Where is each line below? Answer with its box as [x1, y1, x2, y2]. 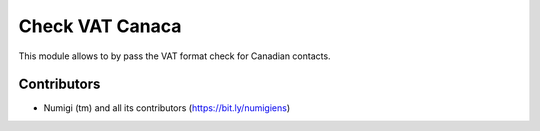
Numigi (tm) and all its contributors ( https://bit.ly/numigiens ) [43, 102, 291, 114]
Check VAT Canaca [18, 15, 182, 37]
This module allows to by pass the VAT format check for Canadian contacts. [18, 50, 331, 62]
